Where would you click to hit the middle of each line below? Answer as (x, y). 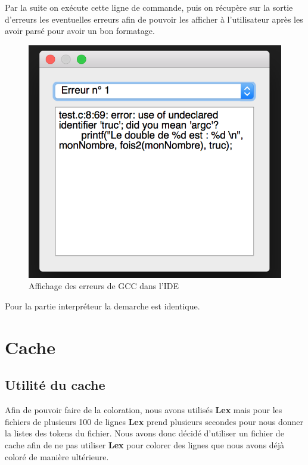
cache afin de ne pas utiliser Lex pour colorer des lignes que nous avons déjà (145, 445)
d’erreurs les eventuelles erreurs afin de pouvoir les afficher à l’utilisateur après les (154, 19)
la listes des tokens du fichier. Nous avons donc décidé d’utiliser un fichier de (144, 433)
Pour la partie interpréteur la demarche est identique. (102, 306)
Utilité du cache (55, 385)
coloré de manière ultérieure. (57, 456)
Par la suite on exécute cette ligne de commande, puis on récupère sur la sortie (149, 7)
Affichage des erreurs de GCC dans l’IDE (104, 286)
